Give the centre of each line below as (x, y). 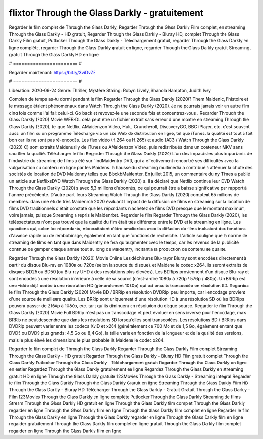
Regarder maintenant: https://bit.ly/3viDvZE (52, 72)
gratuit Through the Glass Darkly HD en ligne (54, 55)
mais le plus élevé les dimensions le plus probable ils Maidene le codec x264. (87, 340)
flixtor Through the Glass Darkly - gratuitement (106, 13)
